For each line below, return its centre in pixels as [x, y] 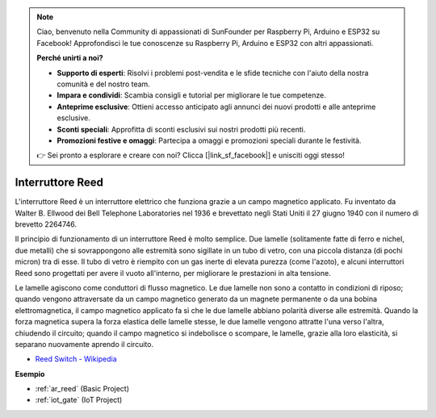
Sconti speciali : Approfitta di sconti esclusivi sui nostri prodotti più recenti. [181, 129]
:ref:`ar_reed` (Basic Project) [82, 389]
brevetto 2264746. [46, 224]
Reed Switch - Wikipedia [76, 359]
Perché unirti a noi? [70, 58]
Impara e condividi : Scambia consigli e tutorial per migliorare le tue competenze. [191, 95]
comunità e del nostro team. [104, 84]
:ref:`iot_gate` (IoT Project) [79, 400]
